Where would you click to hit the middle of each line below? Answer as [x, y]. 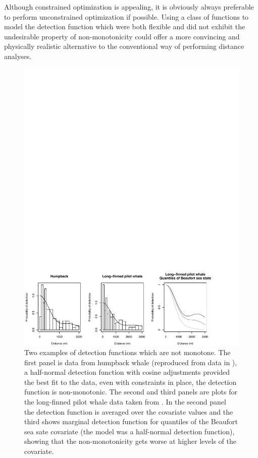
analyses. [18, 56]
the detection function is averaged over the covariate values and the [129, 411]
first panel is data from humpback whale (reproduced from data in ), [131, 362]
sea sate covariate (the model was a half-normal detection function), [130, 431]
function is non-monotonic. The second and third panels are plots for [131, 392]
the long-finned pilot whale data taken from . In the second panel [125, 402]
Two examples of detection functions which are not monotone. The [127, 352]
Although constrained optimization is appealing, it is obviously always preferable [129, 7]
